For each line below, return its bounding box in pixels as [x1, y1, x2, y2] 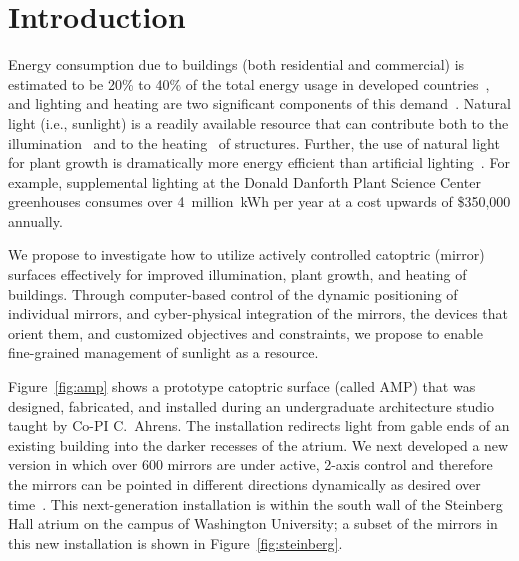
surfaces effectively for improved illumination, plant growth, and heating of [8, 264, 467, 285]
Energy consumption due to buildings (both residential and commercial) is [8, 54, 465, 75]
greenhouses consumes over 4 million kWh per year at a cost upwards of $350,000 [8, 191, 511, 212]
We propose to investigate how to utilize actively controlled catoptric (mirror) [8, 244, 485, 265]
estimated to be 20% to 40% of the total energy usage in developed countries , [8, 73, 490, 94]
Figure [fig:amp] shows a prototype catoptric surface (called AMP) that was [8, 376, 476, 397]
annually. [8, 210, 63, 231]
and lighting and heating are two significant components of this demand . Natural [8, 93, 511, 114]
